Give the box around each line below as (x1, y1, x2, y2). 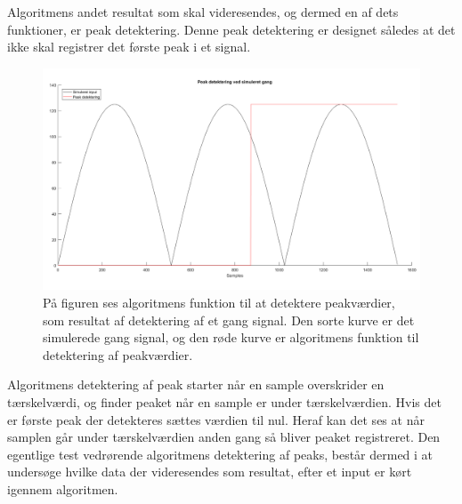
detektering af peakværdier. (43, 345, 193, 364)
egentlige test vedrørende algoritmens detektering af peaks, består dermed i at (7, 444, 434, 463)
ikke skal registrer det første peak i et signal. (7, 37, 251, 56)
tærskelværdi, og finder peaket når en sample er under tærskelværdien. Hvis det (7, 393, 442, 412)
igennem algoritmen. (7, 479, 118, 498)
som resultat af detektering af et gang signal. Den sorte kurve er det (43, 310, 415, 329)
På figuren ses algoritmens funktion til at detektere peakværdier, (43, 293, 395, 312)
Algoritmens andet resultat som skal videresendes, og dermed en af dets (7, 3, 399, 20)
